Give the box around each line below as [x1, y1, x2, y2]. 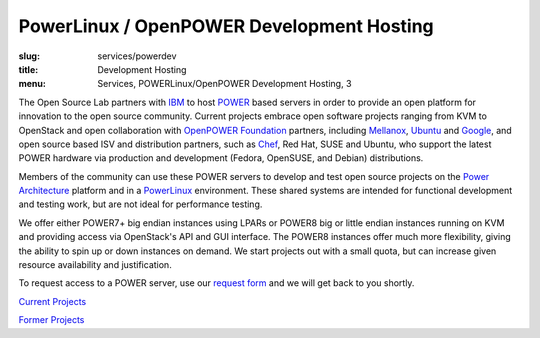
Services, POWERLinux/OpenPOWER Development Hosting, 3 [97, 78, 352, 90]
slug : [18, 50, 40, 62]
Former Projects [18, 314, 85, 326]
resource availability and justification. [18, 259, 172, 271]
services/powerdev [97, 50, 177, 62]
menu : [18, 78, 47, 90]
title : [18, 63, 39, 75]
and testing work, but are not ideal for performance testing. [18, 198, 263, 210]
